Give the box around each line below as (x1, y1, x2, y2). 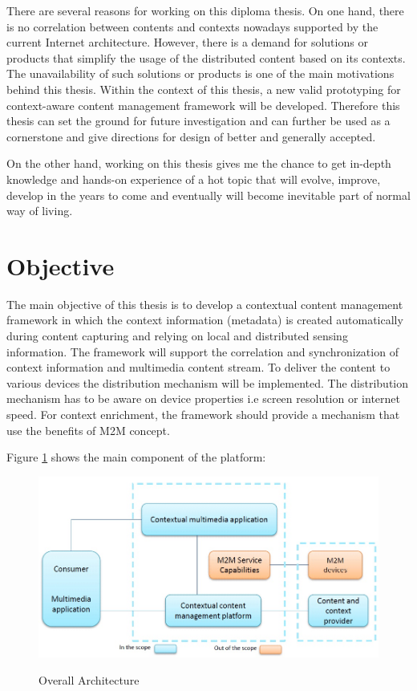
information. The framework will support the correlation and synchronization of (6, 343, 399, 360)
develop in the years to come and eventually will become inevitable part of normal (6, 186, 411, 203)
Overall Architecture (38, 671, 140, 688)
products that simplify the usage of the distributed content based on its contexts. (6, 49, 406, 66)
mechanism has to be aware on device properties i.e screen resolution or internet (6, 390, 400, 407)
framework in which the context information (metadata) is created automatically (6, 311, 403, 328)
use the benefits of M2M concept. (6, 421, 170, 438)
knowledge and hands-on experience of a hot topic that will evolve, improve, (6, 170, 381, 187)
